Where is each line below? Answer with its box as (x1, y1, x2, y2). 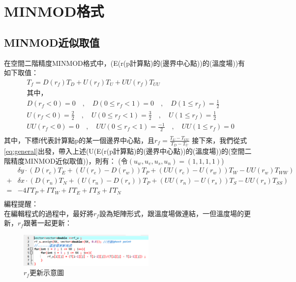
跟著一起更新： (23, 218, 72, 228)
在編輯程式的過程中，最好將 (4, 208, 93, 218)
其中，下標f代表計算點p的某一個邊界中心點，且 (4, 135, 155, 145)
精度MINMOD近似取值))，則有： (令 (10, 155, 128, 166)
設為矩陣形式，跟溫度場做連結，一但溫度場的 (99, 208, 244, 218)
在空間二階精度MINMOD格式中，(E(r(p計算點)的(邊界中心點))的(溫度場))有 (4, 57, 245, 68)
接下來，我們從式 (192, 135, 247, 145)
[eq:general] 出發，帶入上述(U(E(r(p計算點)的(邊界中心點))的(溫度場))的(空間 (4, 146, 245, 156)
